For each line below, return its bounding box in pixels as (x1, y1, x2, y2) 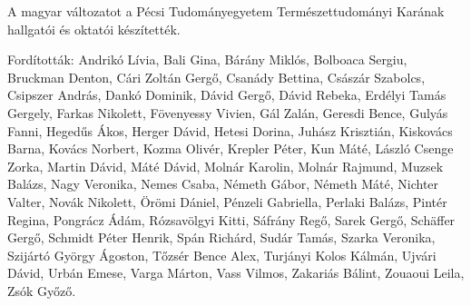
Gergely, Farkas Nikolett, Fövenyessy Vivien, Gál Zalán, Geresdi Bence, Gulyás (7, 103, 448, 122)
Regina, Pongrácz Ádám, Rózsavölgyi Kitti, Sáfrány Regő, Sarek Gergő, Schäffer (7, 210, 456, 229)
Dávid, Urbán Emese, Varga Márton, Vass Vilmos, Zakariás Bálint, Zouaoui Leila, (7, 263, 465, 282)
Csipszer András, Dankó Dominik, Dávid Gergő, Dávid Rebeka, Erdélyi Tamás (7, 85, 446, 104)
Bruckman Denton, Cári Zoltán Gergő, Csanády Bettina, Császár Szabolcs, (7, 67, 426, 86)
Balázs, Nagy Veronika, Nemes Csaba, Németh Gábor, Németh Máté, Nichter (7, 174, 439, 193)
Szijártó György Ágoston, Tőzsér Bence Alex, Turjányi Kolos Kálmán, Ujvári (7, 245, 437, 264)
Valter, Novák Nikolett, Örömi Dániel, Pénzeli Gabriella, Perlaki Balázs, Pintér (7, 192, 447, 211)
